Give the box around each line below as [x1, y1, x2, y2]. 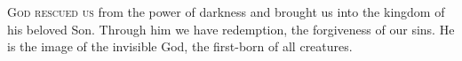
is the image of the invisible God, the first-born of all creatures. [7, 37, 353, 56]
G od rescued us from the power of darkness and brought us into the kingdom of [7, 3, 445, 20]
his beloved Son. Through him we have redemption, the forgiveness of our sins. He [7, 19, 455, 38]
